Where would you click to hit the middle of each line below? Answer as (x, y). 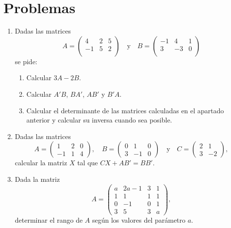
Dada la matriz (37, 179)
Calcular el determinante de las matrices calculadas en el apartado (125, 110)
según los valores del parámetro (139, 219)
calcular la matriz (41, 163)
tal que (88, 163)
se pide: (26, 61)
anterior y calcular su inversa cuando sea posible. (99, 120)
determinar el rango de (49, 219)
